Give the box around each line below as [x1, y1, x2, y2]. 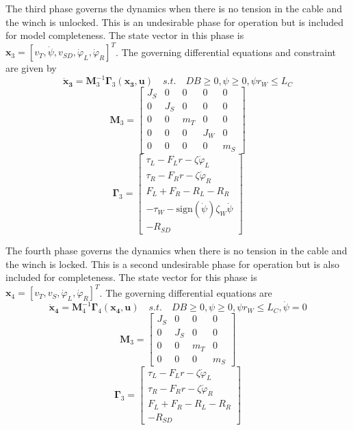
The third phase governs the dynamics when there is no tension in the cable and [5, 1, 343, 15]
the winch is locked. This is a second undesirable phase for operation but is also [5, 256, 339, 271]
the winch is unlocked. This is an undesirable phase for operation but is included [5, 14, 344, 29]
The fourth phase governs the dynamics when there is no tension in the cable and [5, 243, 348, 257]
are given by [5, 61, 57, 75]
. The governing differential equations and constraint [116, 44, 336, 59]
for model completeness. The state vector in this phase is [5, 28, 244, 42]
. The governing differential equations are [99, 285, 272, 299]
